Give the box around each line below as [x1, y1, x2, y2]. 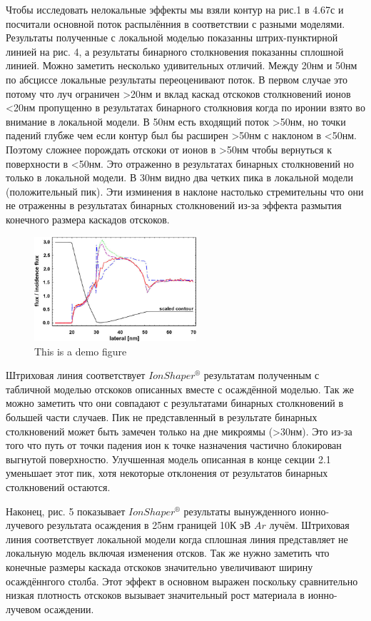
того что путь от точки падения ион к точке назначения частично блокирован [6, 438, 342, 453]
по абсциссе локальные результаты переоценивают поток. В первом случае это [6, 71, 348, 86]
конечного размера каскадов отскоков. [6, 211, 170, 226]
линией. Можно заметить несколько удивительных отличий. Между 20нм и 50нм [6, 58, 357, 73]
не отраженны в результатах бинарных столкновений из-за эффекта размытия [6, 198, 342, 213]
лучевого [6, 517, 44, 532]
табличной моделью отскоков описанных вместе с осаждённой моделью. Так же [6, 381, 354, 396]
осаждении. [44, 601, 94, 616]
